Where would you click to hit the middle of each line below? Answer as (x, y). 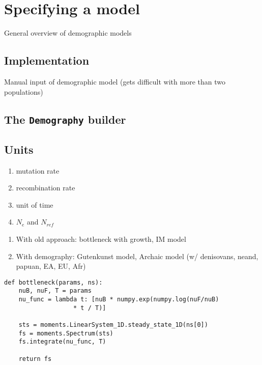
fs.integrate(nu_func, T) (62, 342)
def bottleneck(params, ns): (53, 282)
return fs (35, 359)
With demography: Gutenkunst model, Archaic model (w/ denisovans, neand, (137, 256)
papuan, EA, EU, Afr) (51, 266)
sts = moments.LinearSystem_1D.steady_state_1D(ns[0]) (113, 325)
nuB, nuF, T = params (55, 291)
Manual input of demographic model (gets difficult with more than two (115, 81)
